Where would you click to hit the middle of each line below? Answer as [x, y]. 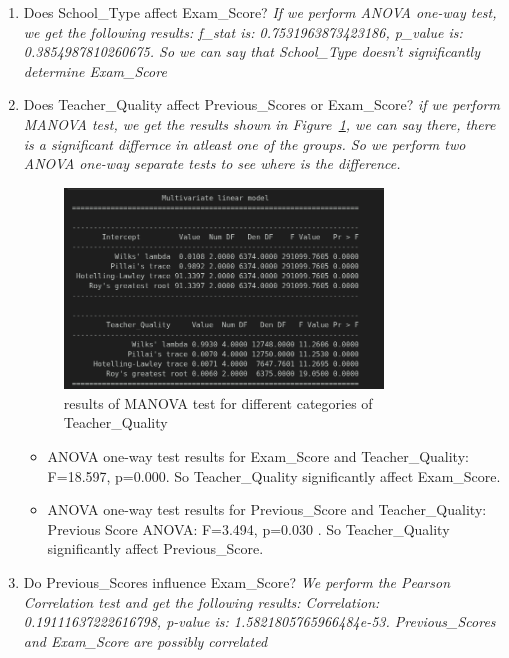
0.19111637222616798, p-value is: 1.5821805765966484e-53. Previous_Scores [259, 621]
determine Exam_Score [95, 70]
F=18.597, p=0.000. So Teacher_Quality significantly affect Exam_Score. [274, 475]
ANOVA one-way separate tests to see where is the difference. [212, 163]
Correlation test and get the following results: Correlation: [201, 601]
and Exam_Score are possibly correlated [145, 640]
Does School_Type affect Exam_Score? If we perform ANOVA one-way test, [260, 12]
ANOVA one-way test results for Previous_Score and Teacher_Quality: [267, 509]
